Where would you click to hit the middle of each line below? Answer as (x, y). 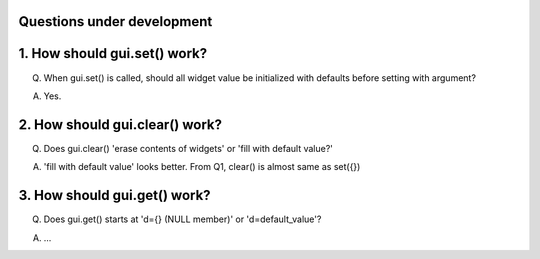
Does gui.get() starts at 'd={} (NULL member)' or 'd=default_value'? (182, 219)
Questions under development (115, 21)
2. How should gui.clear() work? (120, 124)
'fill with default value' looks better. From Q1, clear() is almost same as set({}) (202, 167)
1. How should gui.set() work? (113, 53)
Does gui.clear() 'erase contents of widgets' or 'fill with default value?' (188, 148)
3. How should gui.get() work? (114, 195)
